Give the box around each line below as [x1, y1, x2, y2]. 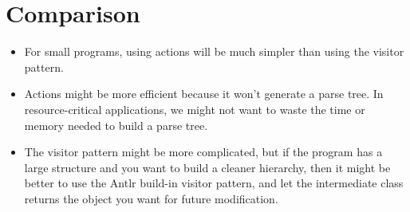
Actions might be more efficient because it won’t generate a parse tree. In [24, 85, 384, 102]
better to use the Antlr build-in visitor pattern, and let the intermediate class [24, 175, 404, 191]
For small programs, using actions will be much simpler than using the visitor [24, 43, 404, 60]
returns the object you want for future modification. [24, 190, 278, 206]
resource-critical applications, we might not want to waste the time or [24, 100, 365, 117]
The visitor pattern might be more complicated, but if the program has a [24, 143, 383, 160]
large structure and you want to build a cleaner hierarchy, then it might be [24, 159, 391, 175]
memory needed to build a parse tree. [24, 116, 208, 133]
